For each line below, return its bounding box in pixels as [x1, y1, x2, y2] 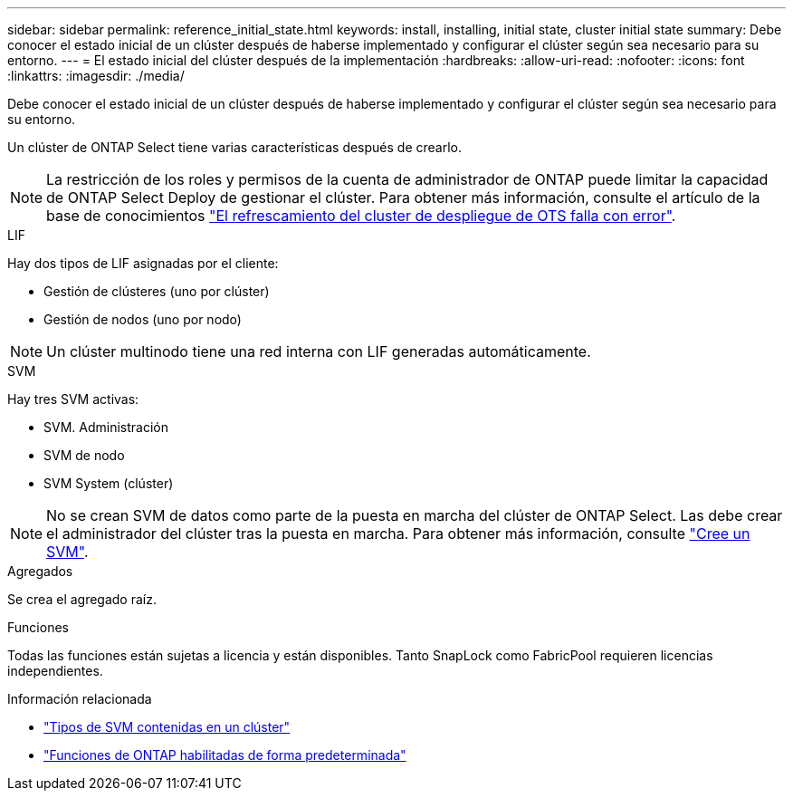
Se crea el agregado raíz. [7, 591, 157, 607]
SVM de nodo [43, 447, 125, 463]
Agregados [7, 563, 73, 579]
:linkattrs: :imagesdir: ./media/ [7, 68, 185, 83]
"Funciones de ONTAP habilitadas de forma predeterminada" [43, 747, 406, 763]
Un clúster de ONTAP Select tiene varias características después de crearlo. [7, 139, 463, 155]
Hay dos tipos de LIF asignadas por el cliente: [7, 255, 279, 271]
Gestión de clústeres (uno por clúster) [43, 284, 270, 299]
